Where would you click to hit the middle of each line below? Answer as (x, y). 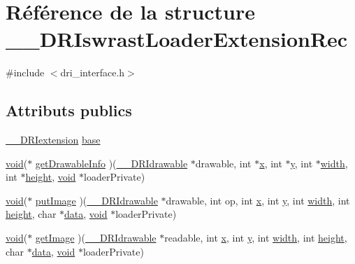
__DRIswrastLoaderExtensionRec (177, 39)
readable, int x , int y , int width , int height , (256, 238)
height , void (51, 177)
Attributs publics (69, 110)
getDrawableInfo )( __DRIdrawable (111, 163)
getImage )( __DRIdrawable (96, 238)
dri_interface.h (93, 72)
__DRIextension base (53, 140)
